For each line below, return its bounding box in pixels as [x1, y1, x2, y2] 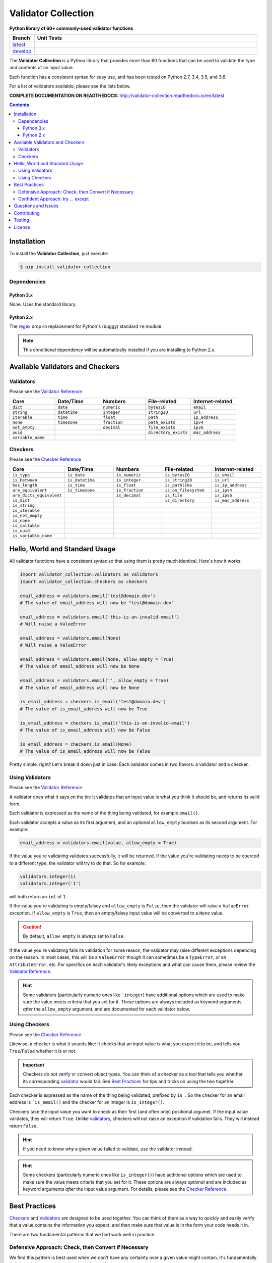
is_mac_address [214, 498, 249, 503]
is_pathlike [164, 482, 192, 488]
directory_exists [148, 429, 188, 435]
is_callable [12, 523, 40, 528]
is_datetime [67, 477, 95, 482]
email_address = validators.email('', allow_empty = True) [20, 677, 169, 684]
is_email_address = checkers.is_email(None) [20, 741, 132, 747]
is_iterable [12, 508, 40, 513]
